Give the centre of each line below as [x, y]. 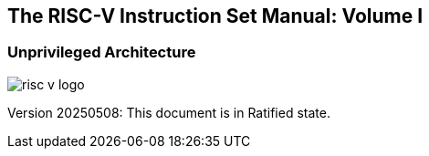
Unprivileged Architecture [102, 52]
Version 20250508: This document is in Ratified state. [169, 112]
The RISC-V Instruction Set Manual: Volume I [215, 16]
